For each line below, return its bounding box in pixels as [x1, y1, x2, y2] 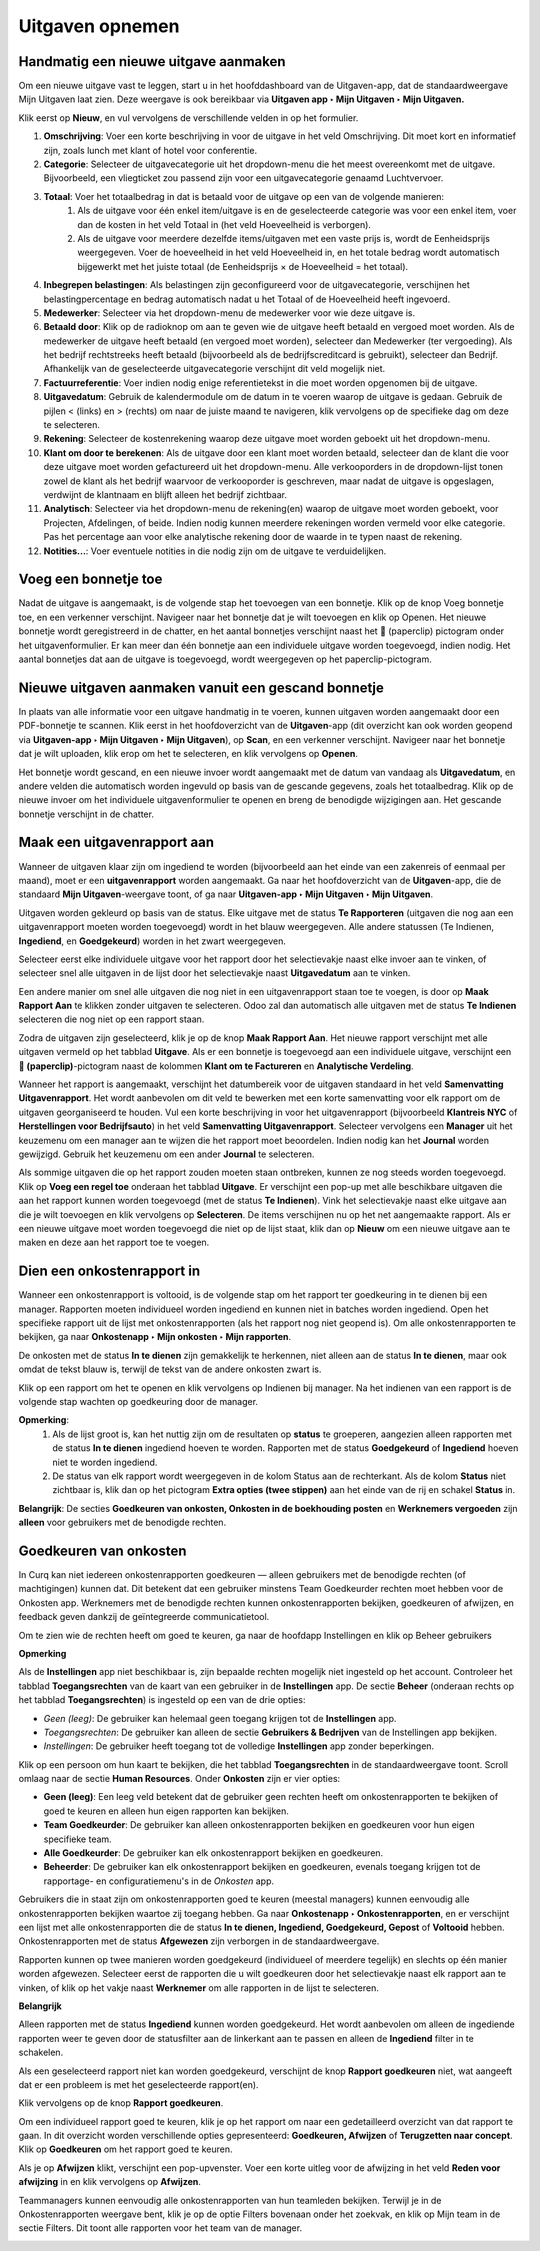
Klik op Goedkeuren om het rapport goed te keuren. [18, 2143, 233, 2155]
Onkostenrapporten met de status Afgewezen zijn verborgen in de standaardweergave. [18, 1935, 380, 1947]
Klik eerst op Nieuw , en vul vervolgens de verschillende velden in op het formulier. [18, 111, 359, 124]
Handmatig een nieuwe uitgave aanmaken [18, 53, 286, 70]
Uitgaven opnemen [18, 15, 180, 37]
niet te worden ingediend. [52, 1456, 158, 1468]
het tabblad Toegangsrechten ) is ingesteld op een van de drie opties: [18, 1694, 306, 1706]
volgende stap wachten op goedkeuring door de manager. [18, 1395, 259, 1407]
